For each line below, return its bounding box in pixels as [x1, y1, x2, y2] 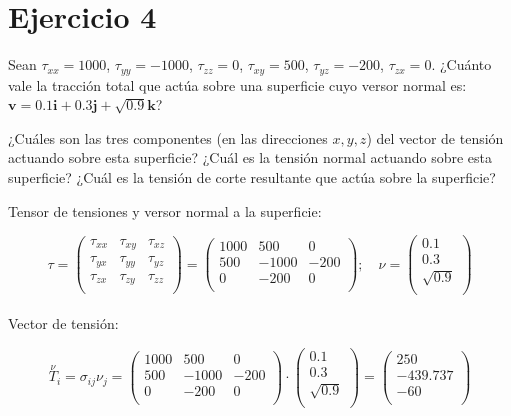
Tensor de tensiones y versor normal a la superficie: [8, 200, 322, 221]
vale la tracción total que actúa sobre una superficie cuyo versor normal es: [8, 74, 467, 95]
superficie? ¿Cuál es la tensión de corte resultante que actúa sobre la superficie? [8, 166, 496, 187]
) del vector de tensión [366, 127, 504, 148]
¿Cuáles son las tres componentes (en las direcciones [8, 127, 328, 148]
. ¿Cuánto [431, 54, 492, 75]
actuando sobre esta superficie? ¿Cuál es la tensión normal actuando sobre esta [8, 147, 493, 168]
